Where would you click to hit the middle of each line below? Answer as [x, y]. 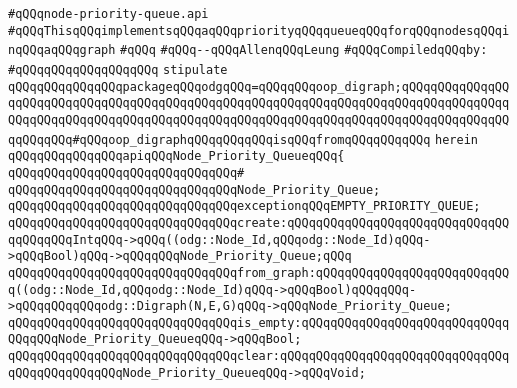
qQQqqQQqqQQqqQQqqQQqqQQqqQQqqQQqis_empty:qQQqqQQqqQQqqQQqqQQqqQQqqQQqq [259, 322]
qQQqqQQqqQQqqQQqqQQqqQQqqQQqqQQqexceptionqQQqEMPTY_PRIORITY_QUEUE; [244, 206]
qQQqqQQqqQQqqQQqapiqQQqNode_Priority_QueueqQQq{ [176, 156]
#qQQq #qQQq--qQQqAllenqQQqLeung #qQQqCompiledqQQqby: [304, 50]
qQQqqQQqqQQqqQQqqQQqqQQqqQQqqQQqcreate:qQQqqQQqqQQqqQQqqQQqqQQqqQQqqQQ [259, 222]
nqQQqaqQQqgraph [62, 50]
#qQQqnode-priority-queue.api [108, 14]
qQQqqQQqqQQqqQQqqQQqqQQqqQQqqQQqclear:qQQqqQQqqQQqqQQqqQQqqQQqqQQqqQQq [259, 356]
